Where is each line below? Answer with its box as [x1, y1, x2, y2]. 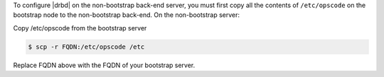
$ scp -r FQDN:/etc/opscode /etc [28, 42, 145, 51]
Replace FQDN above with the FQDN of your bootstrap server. [13, 61, 196, 69]
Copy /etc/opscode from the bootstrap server [13, 23, 147, 32]
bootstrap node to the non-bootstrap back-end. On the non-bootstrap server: [13, 11, 240, 19]
